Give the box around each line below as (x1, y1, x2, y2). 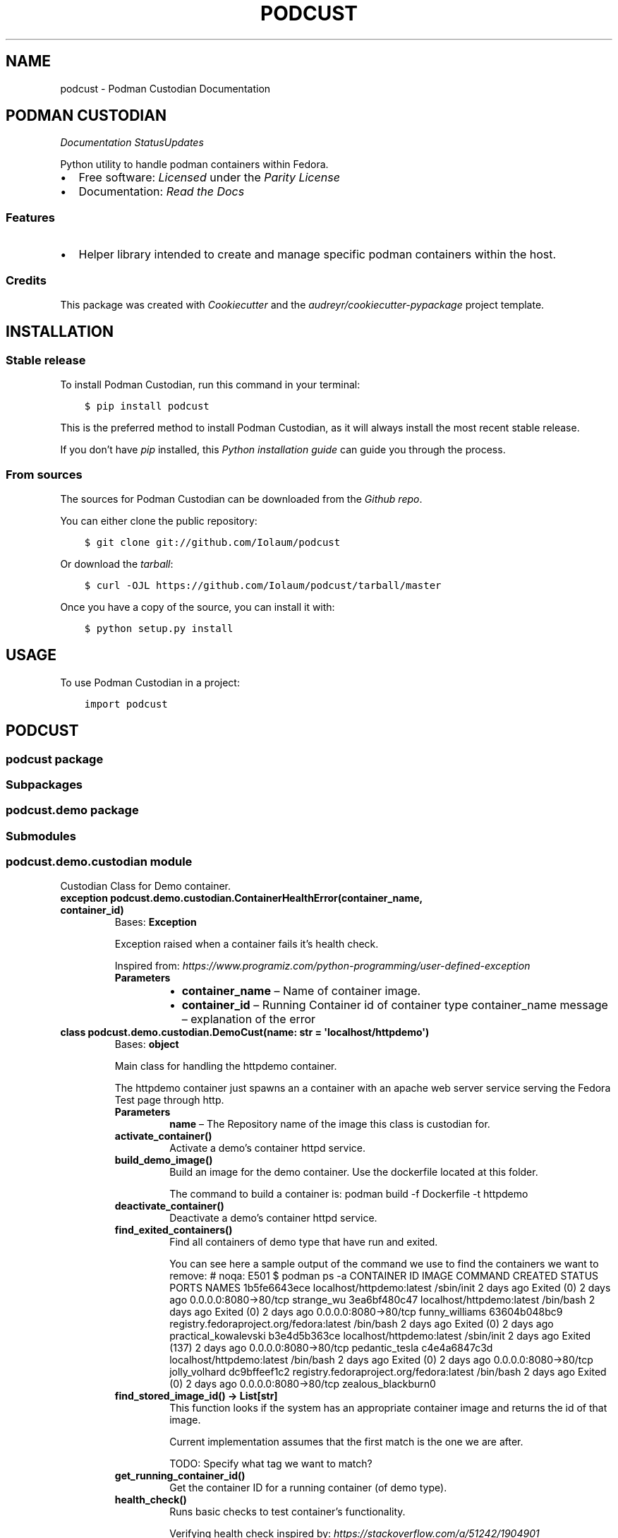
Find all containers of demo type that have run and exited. (169, 1236, 438, 1248)
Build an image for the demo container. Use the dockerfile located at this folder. (169, 1166, 538, 1179)
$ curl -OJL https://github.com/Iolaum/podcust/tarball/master (84, 579, 442, 591)
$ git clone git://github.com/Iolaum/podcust (84, 536, 341, 548)
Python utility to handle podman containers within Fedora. (60, 158, 329, 171)
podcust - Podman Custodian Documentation (60, 82, 271, 95)
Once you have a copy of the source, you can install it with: (60, 600, 335, 613)
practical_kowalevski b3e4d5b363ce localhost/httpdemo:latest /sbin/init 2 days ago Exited (169, 1330, 591, 1342)
